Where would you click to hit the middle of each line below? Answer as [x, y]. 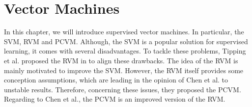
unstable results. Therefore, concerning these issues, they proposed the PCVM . [123, 89]
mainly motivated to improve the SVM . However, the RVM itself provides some [124, 70]
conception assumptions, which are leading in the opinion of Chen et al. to [116, 80]
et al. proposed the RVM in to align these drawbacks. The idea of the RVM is [121, 60]
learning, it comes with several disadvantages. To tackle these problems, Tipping [125, 51]
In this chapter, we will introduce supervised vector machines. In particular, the [124, 32]
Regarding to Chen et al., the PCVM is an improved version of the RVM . [115, 99]
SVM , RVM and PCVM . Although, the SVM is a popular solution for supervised [126, 41]
